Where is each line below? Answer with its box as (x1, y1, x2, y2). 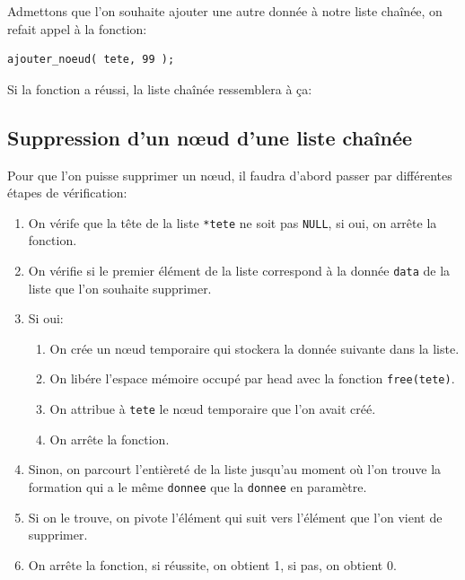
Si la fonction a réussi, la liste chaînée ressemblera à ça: (7, 79, 312, 98)
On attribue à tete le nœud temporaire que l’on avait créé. (49, 400, 376, 418)
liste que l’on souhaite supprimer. (28, 278, 212, 297)
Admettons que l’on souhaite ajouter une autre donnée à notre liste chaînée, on (7, 2, 443, 20)
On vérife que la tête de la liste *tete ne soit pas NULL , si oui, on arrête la (28, 213, 437, 232)
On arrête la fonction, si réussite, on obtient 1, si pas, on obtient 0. (28, 555, 397, 574)
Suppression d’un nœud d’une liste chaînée (7, 123, 413, 151)
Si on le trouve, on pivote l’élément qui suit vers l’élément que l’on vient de (28, 507, 443, 526)
